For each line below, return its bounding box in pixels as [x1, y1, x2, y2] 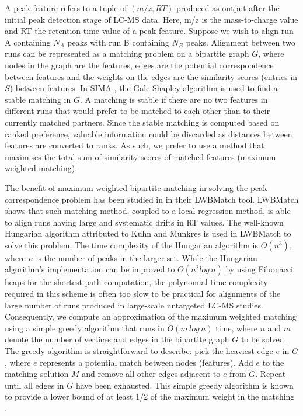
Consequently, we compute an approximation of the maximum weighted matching [5, 310, 297, 323]
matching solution [5, 368, 69, 380]
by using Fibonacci [225, 263, 293, 275]
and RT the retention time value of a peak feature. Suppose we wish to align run [5, 25, 294, 37]
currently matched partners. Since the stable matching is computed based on [5, 116, 280, 128]
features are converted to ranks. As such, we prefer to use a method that [5, 139, 264, 151]
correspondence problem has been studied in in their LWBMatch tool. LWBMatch [5, 193, 299, 205]
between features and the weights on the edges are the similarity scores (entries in [5, 70, 298, 82]
